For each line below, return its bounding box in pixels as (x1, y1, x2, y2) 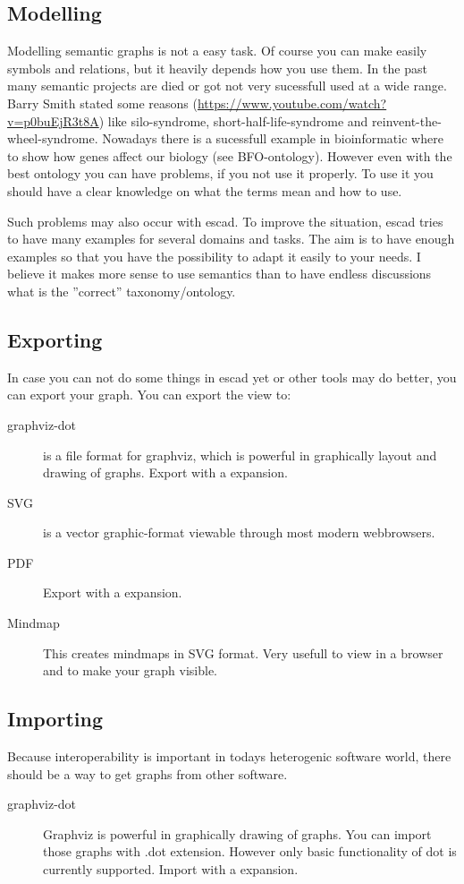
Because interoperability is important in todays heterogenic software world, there (7, 747, 451, 766)
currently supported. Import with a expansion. (43, 860, 299, 879)
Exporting (7, 325, 103, 353)
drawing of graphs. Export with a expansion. (43, 463, 288, 482)
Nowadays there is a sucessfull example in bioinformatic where (102, 129, 443, 148)
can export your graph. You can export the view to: (7, 385, 291, 404)
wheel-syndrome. (7, 129, 98, 148)
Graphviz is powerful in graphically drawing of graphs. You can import (43, 824, 432, 843)
